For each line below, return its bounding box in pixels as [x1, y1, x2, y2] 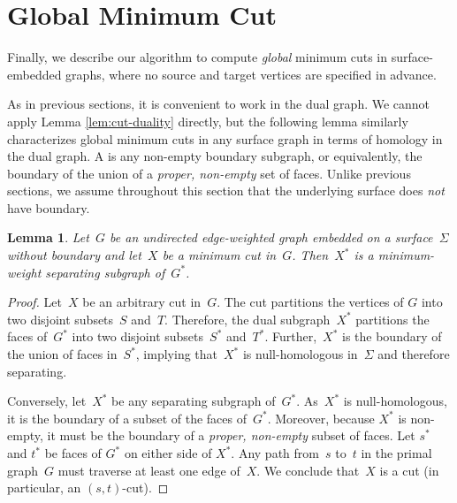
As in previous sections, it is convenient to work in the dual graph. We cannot [7, 95, 430, 113]
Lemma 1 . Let [7, 228, 89, 247]
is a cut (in [379, 461, 439, 479]
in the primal [361, 444, 432, 461]
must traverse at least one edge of [57, 461, 240, 479]
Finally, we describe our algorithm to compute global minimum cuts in [7, 48, 388, 66]
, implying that [135, 345, 218, 363]
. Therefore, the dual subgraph [164, 309, 331, 328]
